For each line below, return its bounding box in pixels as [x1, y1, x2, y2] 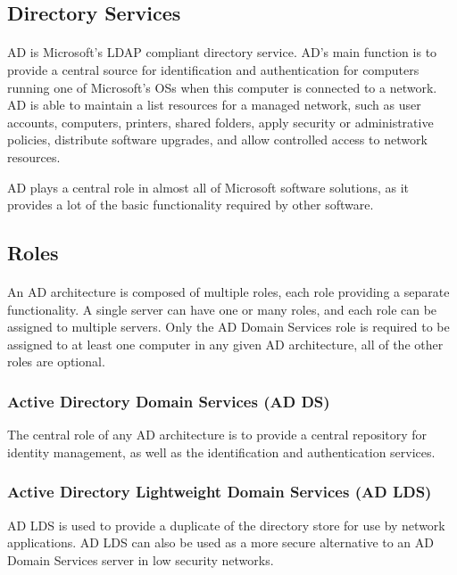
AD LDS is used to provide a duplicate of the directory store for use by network [7, 515, 445, 534]
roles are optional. [7, 352, 105, 371]
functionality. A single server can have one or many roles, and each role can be [7, 300, 437, 318]
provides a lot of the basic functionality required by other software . [7, 195, 374, 214]
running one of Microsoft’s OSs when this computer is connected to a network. [7, 78, 437, 96]
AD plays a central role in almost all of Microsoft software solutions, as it [7, 177, 410, 196]
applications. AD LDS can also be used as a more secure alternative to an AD [7, 533, 435, 552]
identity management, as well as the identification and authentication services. [7, 442, 436, 461]
